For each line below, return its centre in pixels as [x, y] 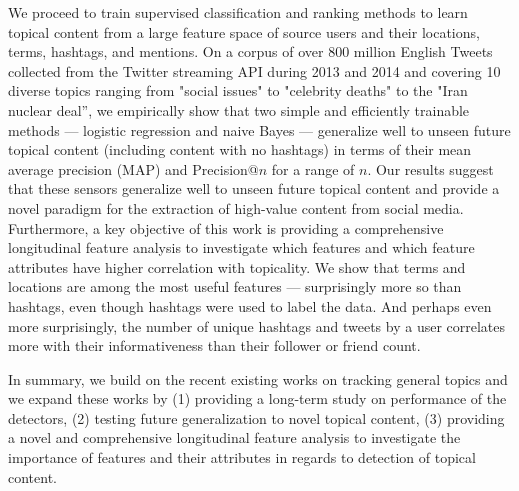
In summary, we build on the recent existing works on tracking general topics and [258, 378]
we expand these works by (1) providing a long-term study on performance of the [257, 398]
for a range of [313, 168]
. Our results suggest [430, 168]
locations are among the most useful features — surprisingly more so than [235, 286]
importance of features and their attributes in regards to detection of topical [242, 457]
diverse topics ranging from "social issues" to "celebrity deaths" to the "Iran [238, 90]
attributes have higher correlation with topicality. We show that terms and [237, 266]
